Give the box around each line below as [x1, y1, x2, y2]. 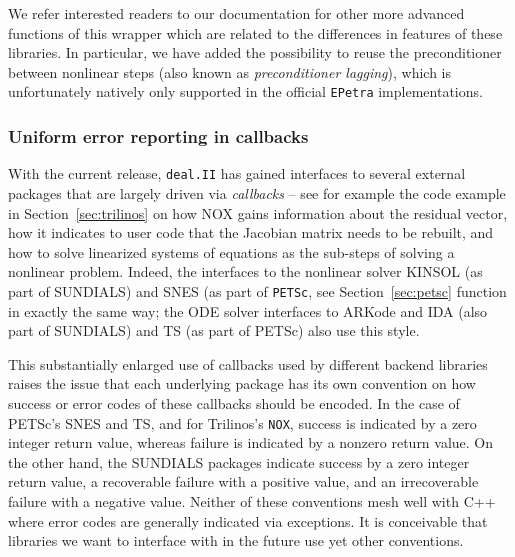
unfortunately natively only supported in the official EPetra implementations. [8, 81, 483, 102]
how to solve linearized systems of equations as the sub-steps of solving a [8, 241, 455, 262]
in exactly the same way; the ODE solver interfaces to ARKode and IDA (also [8, 300, 488, 321]
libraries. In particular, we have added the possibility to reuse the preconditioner [8, 42, 502, 63]
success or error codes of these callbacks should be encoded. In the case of [8, 392, 460, 413]
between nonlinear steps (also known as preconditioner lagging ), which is [8, 61, 452, 82]
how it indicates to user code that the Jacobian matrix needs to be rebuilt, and [8, 222, 494, 243]
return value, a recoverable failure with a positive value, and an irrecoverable [8, 471, 479, 492]
